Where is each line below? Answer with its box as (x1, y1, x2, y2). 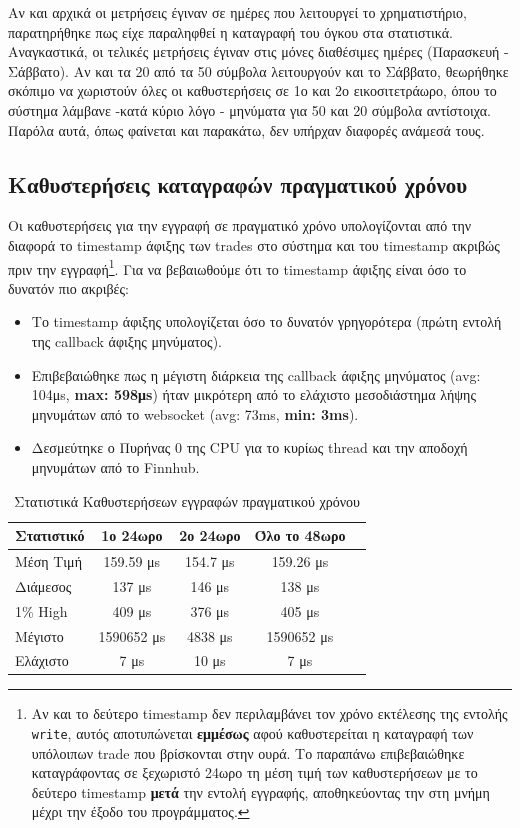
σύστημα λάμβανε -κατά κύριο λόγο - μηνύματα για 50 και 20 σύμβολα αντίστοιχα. (8, 99, 491, 120)
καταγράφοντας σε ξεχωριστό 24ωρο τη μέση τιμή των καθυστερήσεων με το (31, 762, 478, 783)
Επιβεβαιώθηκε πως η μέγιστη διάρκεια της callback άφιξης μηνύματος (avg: (31, 364, 481, 385)
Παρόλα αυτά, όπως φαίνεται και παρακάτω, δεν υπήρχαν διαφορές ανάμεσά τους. (8, 119, 485, 140)
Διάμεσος (15, 575, 72, 596)
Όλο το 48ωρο (254, 525, 346, 546)
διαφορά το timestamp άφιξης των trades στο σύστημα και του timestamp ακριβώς (8, 234, 500, 255)
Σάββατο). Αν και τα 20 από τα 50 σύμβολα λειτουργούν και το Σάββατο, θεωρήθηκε (8, 60, 509, 81)
